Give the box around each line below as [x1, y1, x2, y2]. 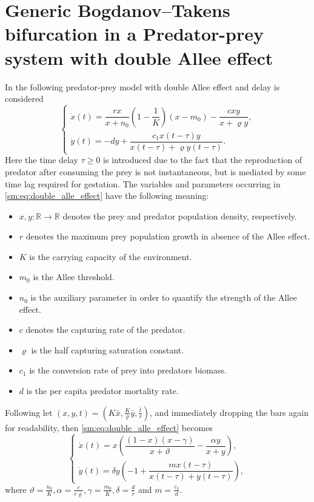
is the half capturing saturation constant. [31, 343, 184, 356]
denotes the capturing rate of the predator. [25, 323, 185, 336]
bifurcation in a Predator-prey [5, 21, 264, 46]
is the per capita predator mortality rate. [26, 384, 179, 397]
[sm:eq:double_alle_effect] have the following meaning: [5, 189, 209, 202]
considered [5, 92, 44, 105]
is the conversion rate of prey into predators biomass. [29, 364, 227, 376]
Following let [5, 406, 53, 418]
